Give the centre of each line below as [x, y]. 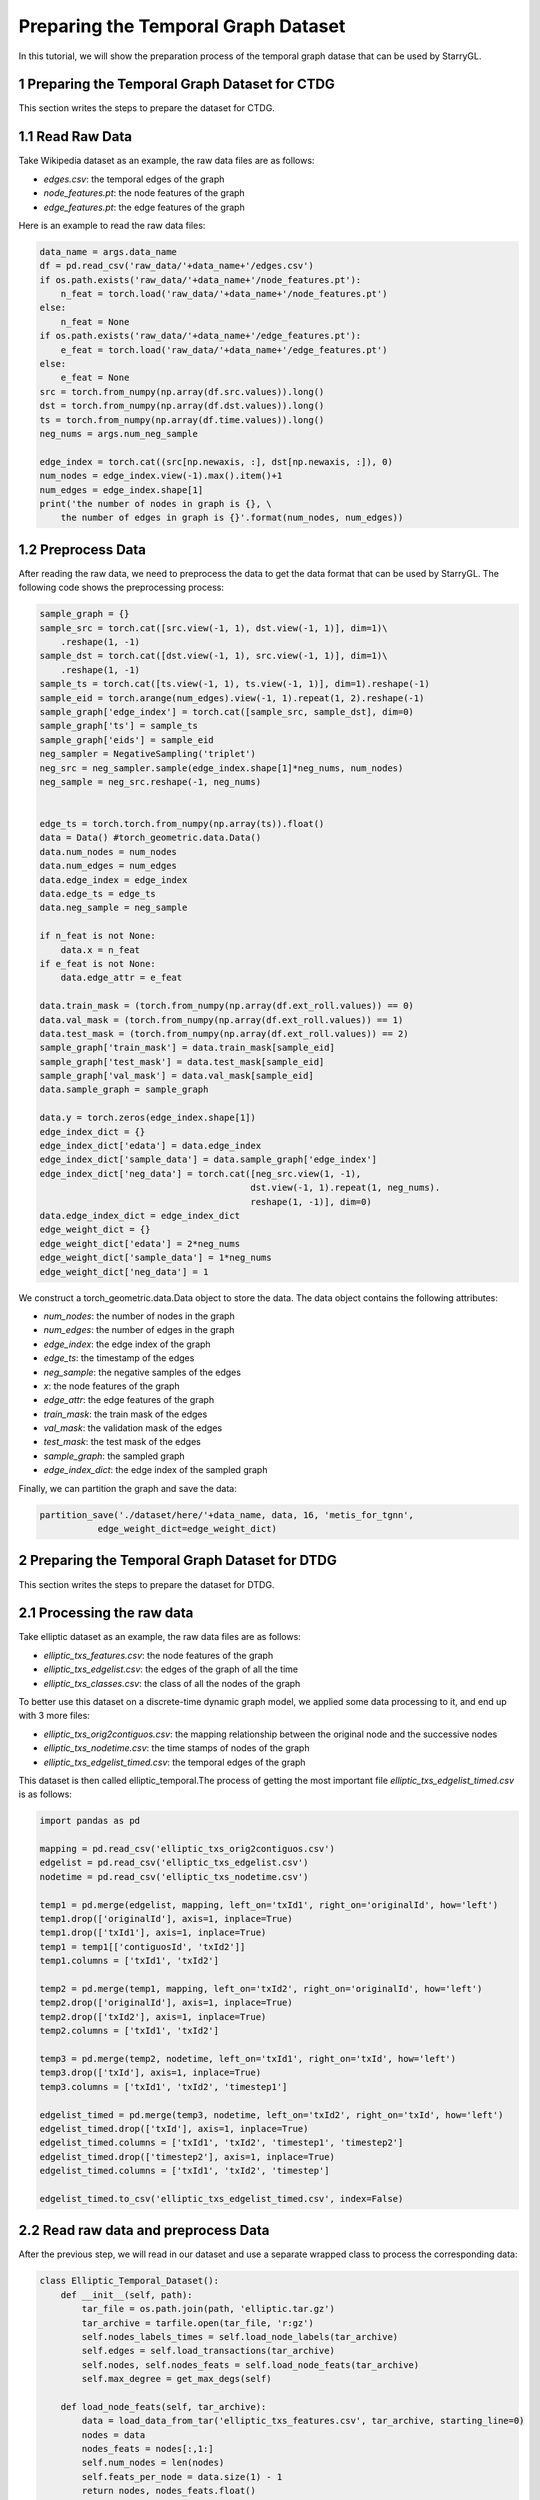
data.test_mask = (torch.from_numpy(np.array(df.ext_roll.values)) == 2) [224, 1033]
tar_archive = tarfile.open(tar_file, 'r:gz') [197, 2323]
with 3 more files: [54, 1716]
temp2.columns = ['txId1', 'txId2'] [129, 2031]
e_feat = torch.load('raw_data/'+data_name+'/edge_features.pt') [224, 349]
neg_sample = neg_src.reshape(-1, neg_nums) [150, 781]
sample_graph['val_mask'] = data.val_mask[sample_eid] [176, 1076]
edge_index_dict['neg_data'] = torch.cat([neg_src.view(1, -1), [200, 1173]
